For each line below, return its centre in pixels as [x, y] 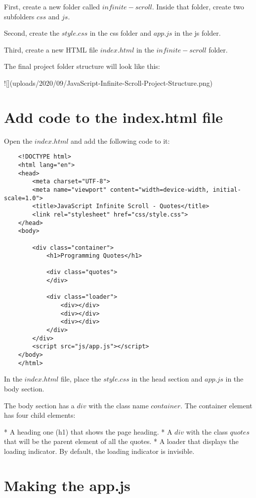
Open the [18, 140]
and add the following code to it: [120, 140]
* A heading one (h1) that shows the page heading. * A [88, 431]
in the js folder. [198, 33]
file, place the [81, 379]
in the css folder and [120, 33]
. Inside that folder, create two [198, 6]
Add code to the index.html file [113, 117]
